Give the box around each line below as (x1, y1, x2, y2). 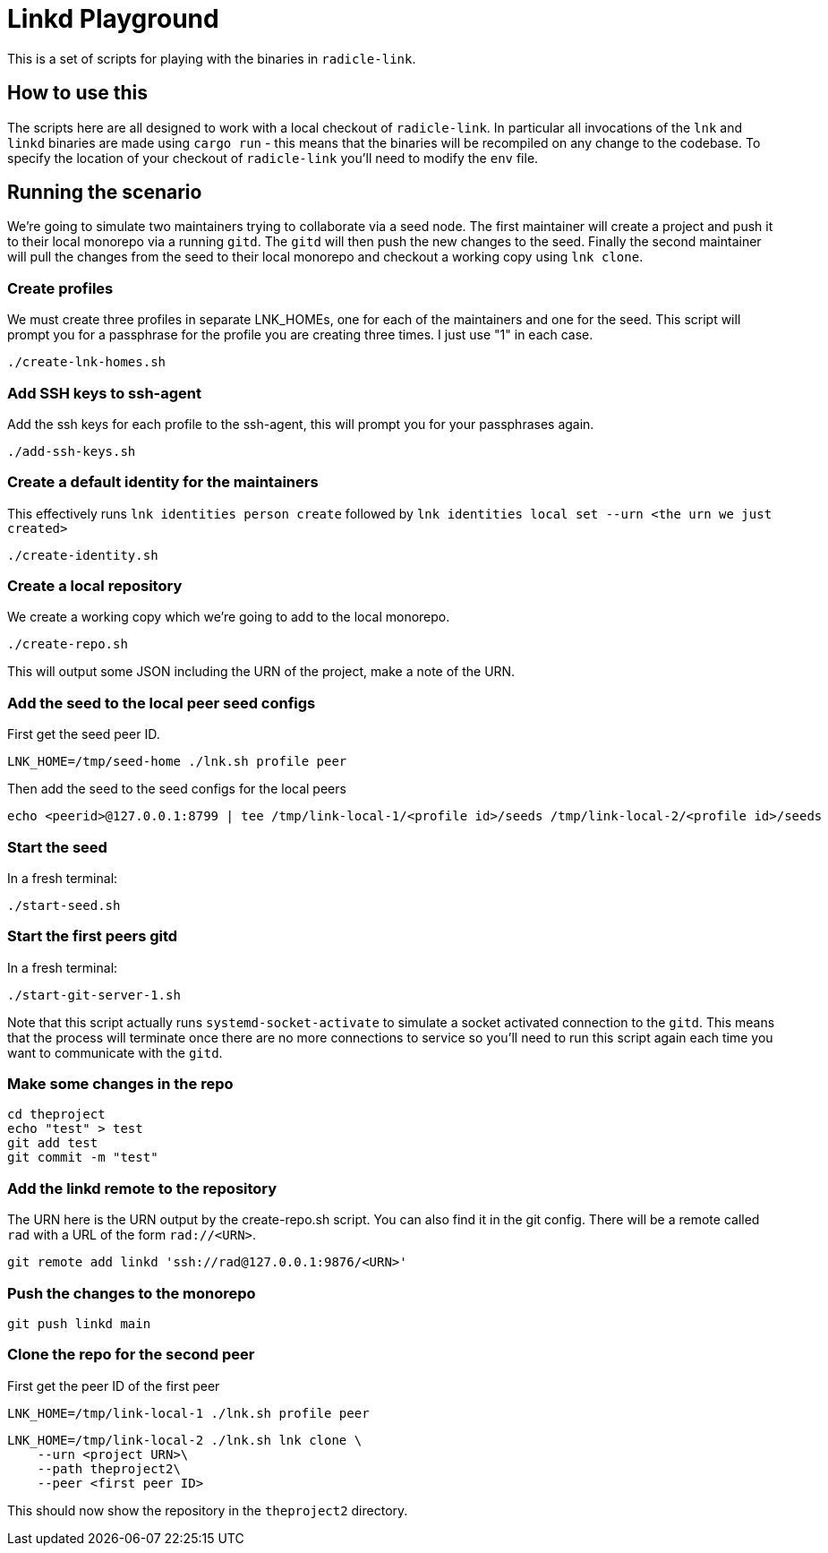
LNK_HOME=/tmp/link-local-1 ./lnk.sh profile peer (7, 1405, 370, 1420)
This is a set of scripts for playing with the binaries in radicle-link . (7, 50, 416, 66)
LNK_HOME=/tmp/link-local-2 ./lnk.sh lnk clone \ (7, 1432, 363, 1447)
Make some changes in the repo (7, 1075, 234, 1094)
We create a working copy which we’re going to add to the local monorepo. (7, 609, 450, 625)
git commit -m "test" (7, 1150, 158, 1165)
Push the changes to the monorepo (7, 1283, 256, 1302)
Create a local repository (7, 577, 183, 596)
